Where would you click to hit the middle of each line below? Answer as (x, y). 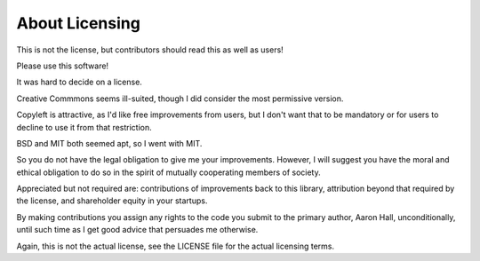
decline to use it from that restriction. (84, 127)
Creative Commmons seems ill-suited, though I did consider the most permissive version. (180, 99)
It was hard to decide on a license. (79, 82)
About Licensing (79, 23)
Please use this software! (63, 66)
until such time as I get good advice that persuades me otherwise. (137, 230)
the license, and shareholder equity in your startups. (112, 201)
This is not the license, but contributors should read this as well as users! (150, 50)
